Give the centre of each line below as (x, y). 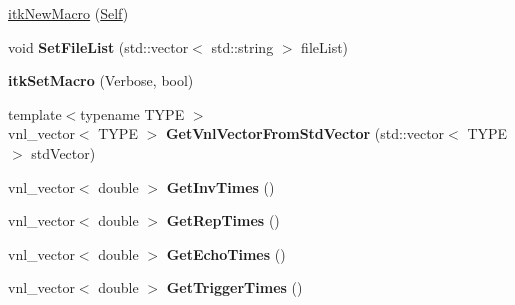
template (35, 113)
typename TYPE (132, 113)
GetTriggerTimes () (234, 287)
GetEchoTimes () (226, 253)
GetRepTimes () (223, 220)
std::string (242, 46)
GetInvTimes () (220, 186)
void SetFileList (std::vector (98, 46)
